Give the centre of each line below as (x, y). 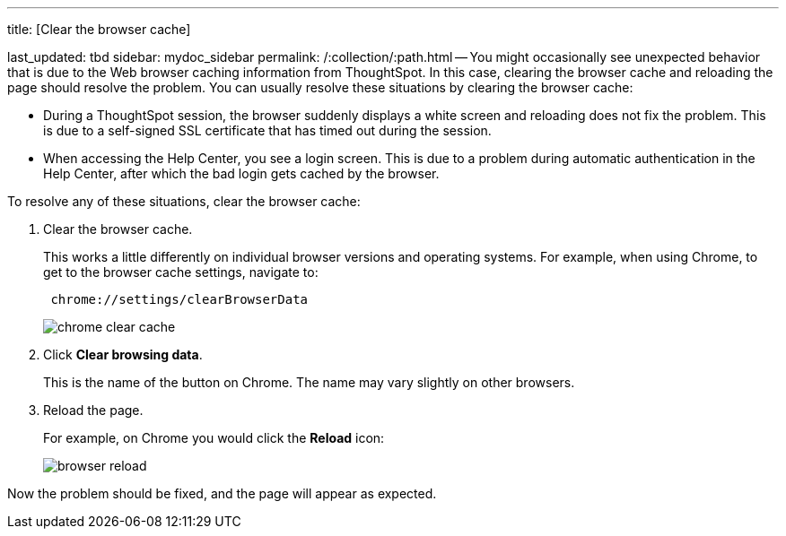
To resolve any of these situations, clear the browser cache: (184, 201)
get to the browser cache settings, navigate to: (181, 272)
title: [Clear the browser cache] (99, 29)
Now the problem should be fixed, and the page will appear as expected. (222, 493)
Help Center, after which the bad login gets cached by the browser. (241, 173)
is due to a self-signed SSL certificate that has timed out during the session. (267, 130)
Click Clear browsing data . (123, 354)
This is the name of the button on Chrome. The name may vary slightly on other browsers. (309, 382)
